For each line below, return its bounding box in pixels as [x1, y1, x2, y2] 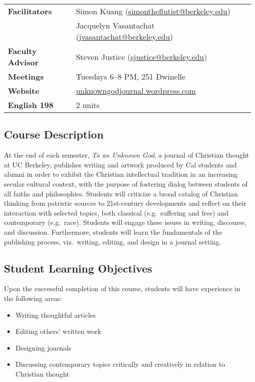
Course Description [4, 127, 104, 142]
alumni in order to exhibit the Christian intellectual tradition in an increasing [4, 169, 238, 179]
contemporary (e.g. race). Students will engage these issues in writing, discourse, [4, 217, 247, 227]
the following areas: [4, 293, 62, 303]
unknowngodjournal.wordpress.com [76, 85, 196, 96]
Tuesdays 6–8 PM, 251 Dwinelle [76, 71, 186, 82]
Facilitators [8, 5, 52, 17]
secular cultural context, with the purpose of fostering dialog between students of [4, 178, 248, 189]
